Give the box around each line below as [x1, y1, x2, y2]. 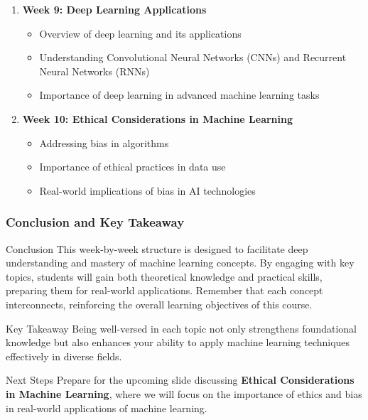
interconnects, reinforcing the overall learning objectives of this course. [6, 296, 313, 311]
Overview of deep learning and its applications [39, 26, 242, 41]
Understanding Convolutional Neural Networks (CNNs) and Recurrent [39, 50, 347, 65]
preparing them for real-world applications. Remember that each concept [6, 283, 323, 298]
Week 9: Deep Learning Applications [22, 2, 207, 16]
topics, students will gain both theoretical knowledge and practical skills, [6, 269, 323, 284]
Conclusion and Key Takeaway [6, 213, 185, 231]
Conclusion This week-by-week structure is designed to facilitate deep [6, 241, 308, 256]
